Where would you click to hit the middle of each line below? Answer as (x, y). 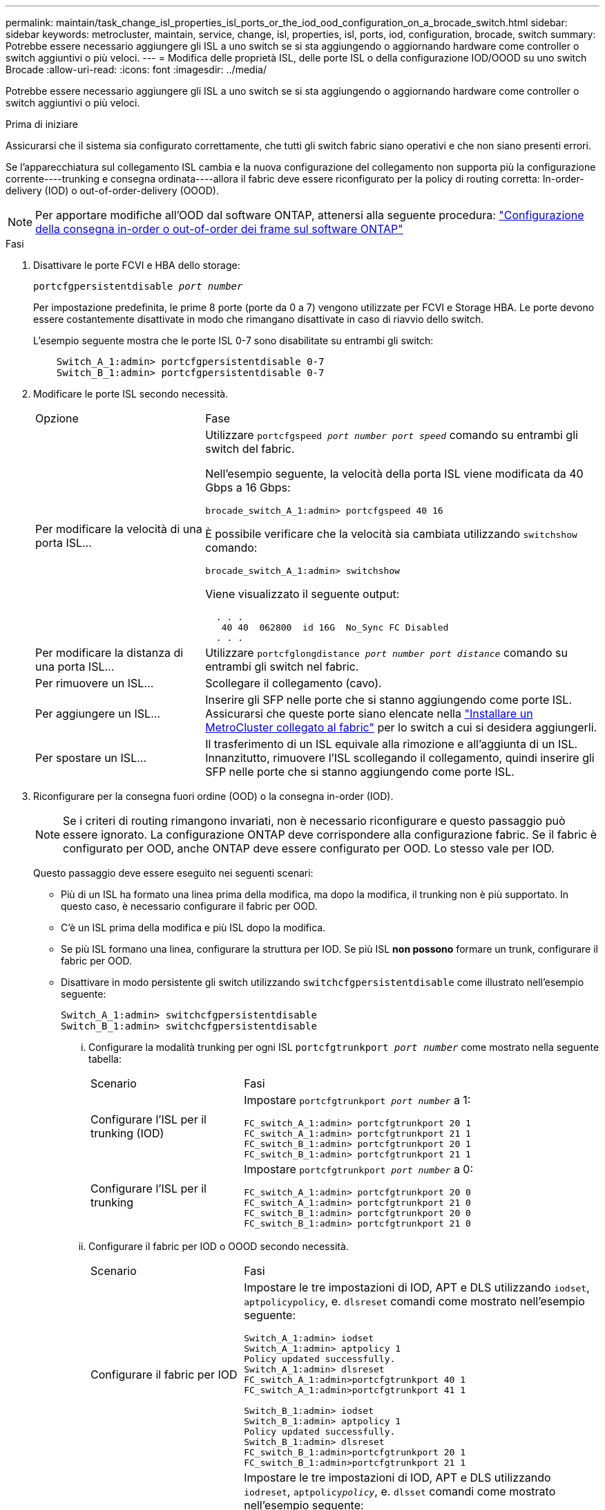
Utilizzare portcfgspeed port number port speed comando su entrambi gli (392, 435)
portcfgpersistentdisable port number (138, 286)
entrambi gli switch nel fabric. (282, 667)
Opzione (57, 418)
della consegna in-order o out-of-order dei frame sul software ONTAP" (219, 229)
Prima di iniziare (42, 124)
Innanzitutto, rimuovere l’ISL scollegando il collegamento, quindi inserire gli (400, 758)
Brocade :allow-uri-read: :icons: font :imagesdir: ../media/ (136, 69)
